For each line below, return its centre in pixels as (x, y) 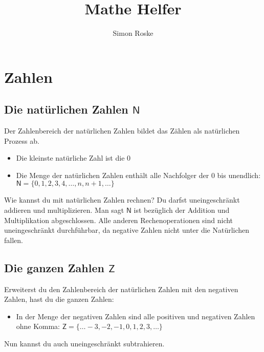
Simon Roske (133, 33)
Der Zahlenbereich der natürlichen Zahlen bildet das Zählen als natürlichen (122, 131)
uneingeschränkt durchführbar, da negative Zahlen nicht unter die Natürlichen (127, 230)
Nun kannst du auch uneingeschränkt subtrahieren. (84, 344)
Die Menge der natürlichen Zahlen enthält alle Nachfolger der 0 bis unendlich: (138, 175)
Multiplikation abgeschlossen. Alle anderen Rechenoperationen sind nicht (119, 220)
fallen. (14, 240)
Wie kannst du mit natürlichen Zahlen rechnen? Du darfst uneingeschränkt (122, 200)
